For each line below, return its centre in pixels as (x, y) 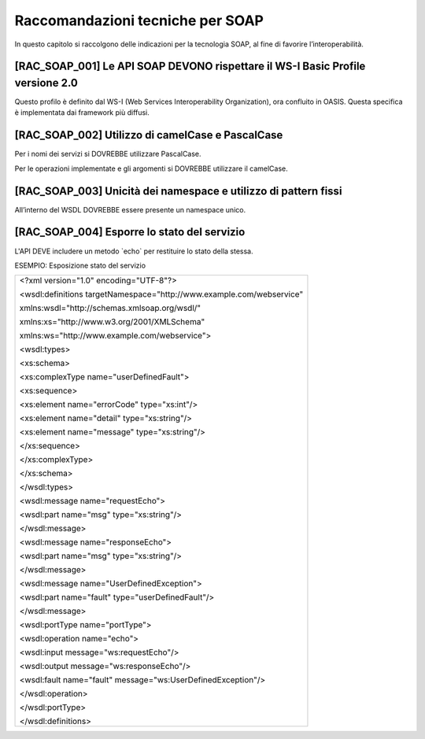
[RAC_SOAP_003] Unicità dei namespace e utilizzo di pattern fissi (178, 191)
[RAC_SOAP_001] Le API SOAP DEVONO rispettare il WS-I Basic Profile (190, 67)
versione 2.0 (46, 83)
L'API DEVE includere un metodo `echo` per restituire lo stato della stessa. (134, 251)
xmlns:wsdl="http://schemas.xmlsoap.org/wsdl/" (110, 309)
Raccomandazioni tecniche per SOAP (139, 20)
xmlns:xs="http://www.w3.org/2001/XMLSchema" (112, 322)
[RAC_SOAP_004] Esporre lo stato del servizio (130, 232)
